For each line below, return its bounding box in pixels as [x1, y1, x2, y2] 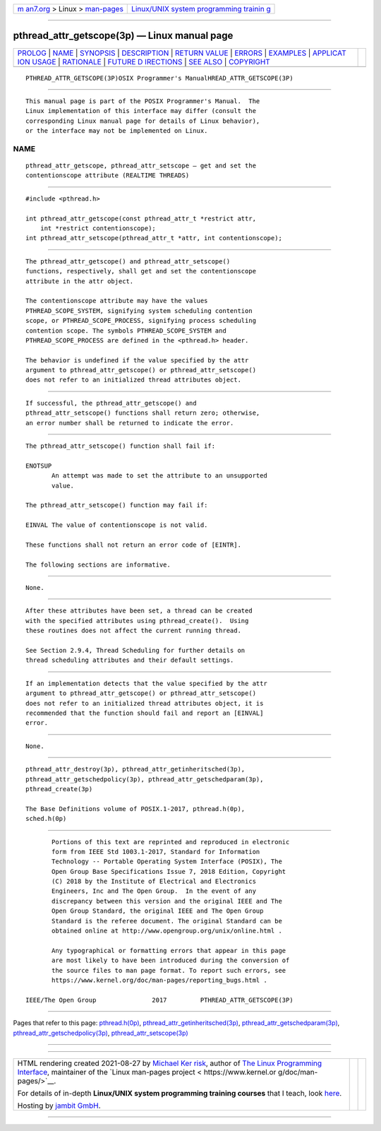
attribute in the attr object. [25, 277, 134, 285]
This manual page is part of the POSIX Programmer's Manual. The [25, 97, 260, 105]
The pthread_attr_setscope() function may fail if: [25, 502, 208, 509]
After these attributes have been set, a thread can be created [25, 607, 253, 615]
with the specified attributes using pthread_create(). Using [25, 617, 249, 624]
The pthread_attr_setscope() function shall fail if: [25, 442, 215, 450]
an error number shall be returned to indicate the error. [25, 419, 234, 427]
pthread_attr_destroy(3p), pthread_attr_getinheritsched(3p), [25, 765, 246, 774]
